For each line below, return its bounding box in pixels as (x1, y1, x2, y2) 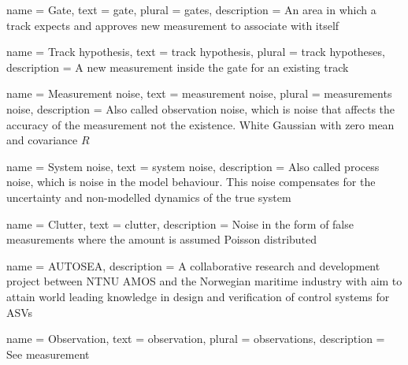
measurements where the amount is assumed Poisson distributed (6, 231, 317, 248)
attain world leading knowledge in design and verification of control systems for (6, 288, 390, 304)
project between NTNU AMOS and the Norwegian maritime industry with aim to (6, 273, 402, 289)
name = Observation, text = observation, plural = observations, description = (6, 330, 385, 347)
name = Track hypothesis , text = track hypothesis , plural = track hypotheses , (6, 43, 385, 60)
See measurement (6, 345, 90, 362)
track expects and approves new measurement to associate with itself (6, 17, 339, 33)
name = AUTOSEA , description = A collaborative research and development (6, 257, 380, 274)
